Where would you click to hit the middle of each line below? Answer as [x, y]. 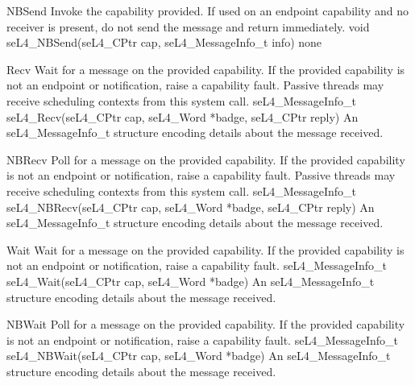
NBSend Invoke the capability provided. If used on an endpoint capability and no [207, 10]
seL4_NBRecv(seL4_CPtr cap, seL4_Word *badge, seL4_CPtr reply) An [191, 207]
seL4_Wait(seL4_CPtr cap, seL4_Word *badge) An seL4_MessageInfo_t [191, 281]
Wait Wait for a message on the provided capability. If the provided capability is [205, 249]
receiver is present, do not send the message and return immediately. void [188, 26]
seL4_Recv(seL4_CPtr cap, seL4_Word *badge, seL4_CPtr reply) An [183, 116]
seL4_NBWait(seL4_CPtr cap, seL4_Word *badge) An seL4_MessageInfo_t [199, 356]
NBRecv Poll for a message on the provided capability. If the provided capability [206, 159]
